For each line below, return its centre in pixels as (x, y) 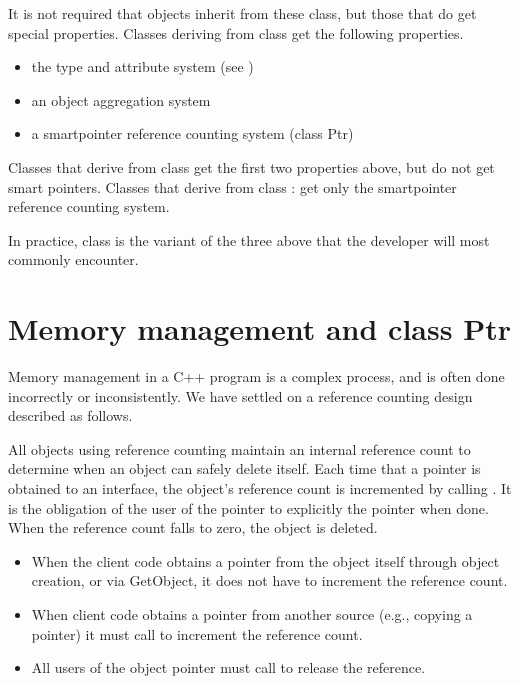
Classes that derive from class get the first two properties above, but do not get (251, 166)
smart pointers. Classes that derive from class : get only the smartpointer (232, 186)
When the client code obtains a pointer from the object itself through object (265, 560)
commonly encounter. (73, 259)
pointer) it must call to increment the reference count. (197, 633)
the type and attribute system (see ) (142, 66)
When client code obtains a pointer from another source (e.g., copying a (252, 614)
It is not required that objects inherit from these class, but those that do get (242, 13)
